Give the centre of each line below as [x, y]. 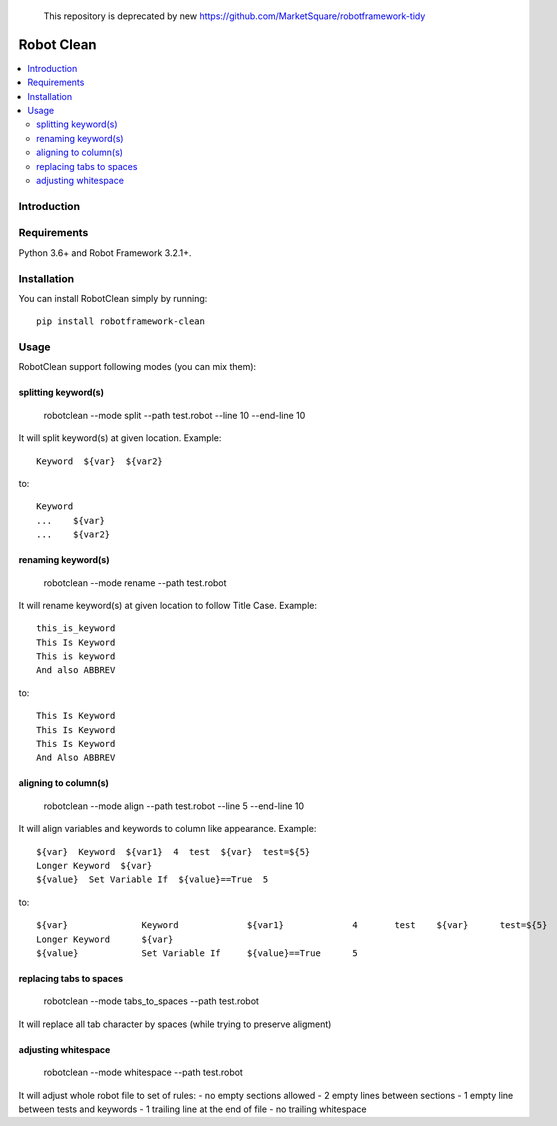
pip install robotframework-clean [120, 321]
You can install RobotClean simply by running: [113, 298]
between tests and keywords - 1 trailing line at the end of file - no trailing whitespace [192, 1109]
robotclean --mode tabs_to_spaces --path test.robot [151, 1001]
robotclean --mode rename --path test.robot [135, 582]
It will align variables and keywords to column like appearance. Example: [167, 829]
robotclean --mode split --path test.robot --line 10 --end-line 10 [174, 415]
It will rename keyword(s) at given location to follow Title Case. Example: [168, 605]
